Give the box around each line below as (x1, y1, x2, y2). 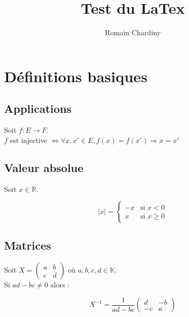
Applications (4, 101, 72, 116)
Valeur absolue (4, 159, 84, 175)
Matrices (4, 237, 52, 253)
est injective (10, 134, 48, 145)
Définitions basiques (4, 65, 148, 86)
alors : (50, 279, 70, 290)
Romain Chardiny (105, 27, 161, 38)
